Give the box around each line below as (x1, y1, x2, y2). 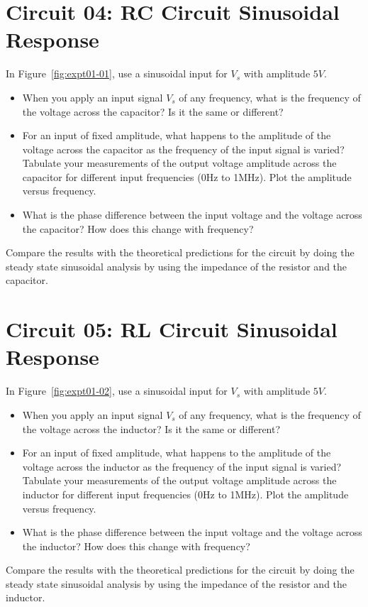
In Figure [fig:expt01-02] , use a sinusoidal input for (6, 383, 228, 398)
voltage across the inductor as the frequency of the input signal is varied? (22, 459, 342, 474)
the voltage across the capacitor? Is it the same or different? (22, 104, 284, 119)
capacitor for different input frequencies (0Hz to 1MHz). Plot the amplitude (22, 169, 352, 184)
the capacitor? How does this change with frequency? (22, 221, 254, 236)
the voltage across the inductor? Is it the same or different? (22, 421, 281, 436)
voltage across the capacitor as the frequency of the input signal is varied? (22, 141, 345, 156)
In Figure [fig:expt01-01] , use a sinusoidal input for (6, 66, 228, 81)
